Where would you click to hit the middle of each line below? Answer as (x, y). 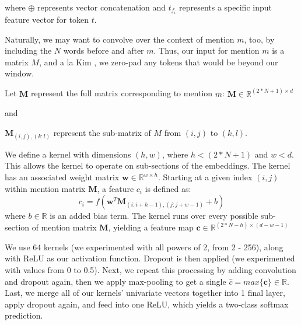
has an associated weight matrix (62, 177)
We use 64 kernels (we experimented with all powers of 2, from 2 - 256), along (144, 247)
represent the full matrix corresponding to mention (122, 93)
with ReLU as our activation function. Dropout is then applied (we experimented (150, 258)
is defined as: (168, 188)
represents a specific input (225, 7)
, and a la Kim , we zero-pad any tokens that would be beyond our (159, 62)
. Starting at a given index (205, 177)
